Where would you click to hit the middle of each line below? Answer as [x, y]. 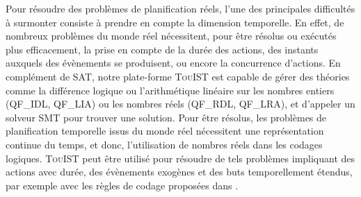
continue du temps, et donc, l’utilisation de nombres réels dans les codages [164, 144]
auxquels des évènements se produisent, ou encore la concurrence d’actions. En [173, 63]
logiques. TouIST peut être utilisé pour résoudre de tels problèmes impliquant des [180, 158]
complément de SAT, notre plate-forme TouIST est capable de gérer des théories [178, 76]
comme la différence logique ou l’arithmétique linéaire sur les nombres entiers [170, 90]
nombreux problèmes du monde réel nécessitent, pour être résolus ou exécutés [171, 36]
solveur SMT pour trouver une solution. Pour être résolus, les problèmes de [166, 117]
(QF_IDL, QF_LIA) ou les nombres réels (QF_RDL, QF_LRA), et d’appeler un [180, 104]
